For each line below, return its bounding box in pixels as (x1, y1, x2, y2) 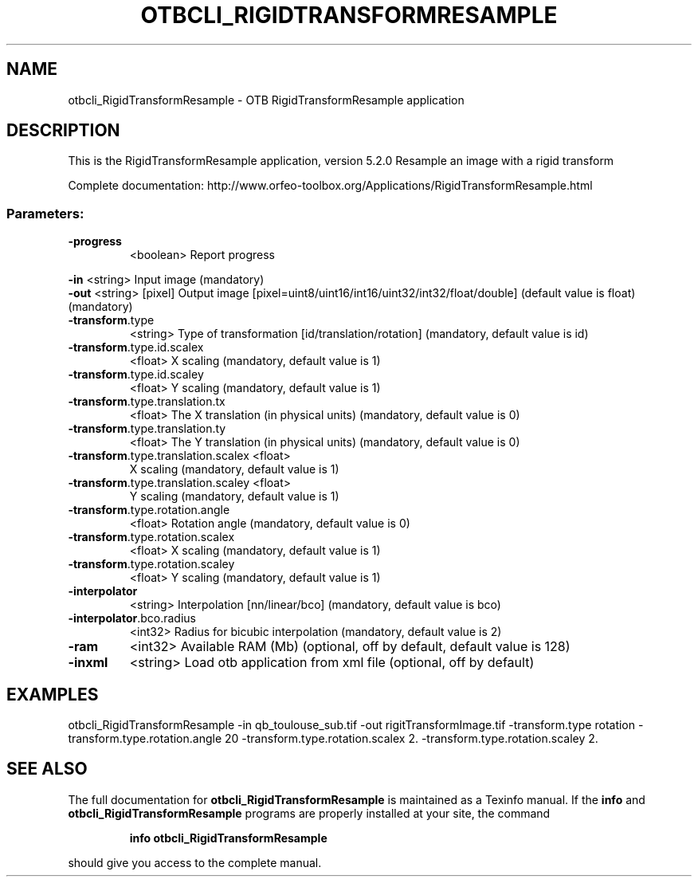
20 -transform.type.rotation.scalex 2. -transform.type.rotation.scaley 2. (225, 732, 598, 746)
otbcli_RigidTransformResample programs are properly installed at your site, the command (68, 806, 551, 820)
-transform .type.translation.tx (68, 394, 225, 409)
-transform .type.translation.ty (68, 422, 226, 436)
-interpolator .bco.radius (68, 611, 196, 626)
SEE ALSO (6, 759, 88, 779)
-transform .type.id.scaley (68, 367, 204, 382)
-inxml (68, 654, 108, 671)
